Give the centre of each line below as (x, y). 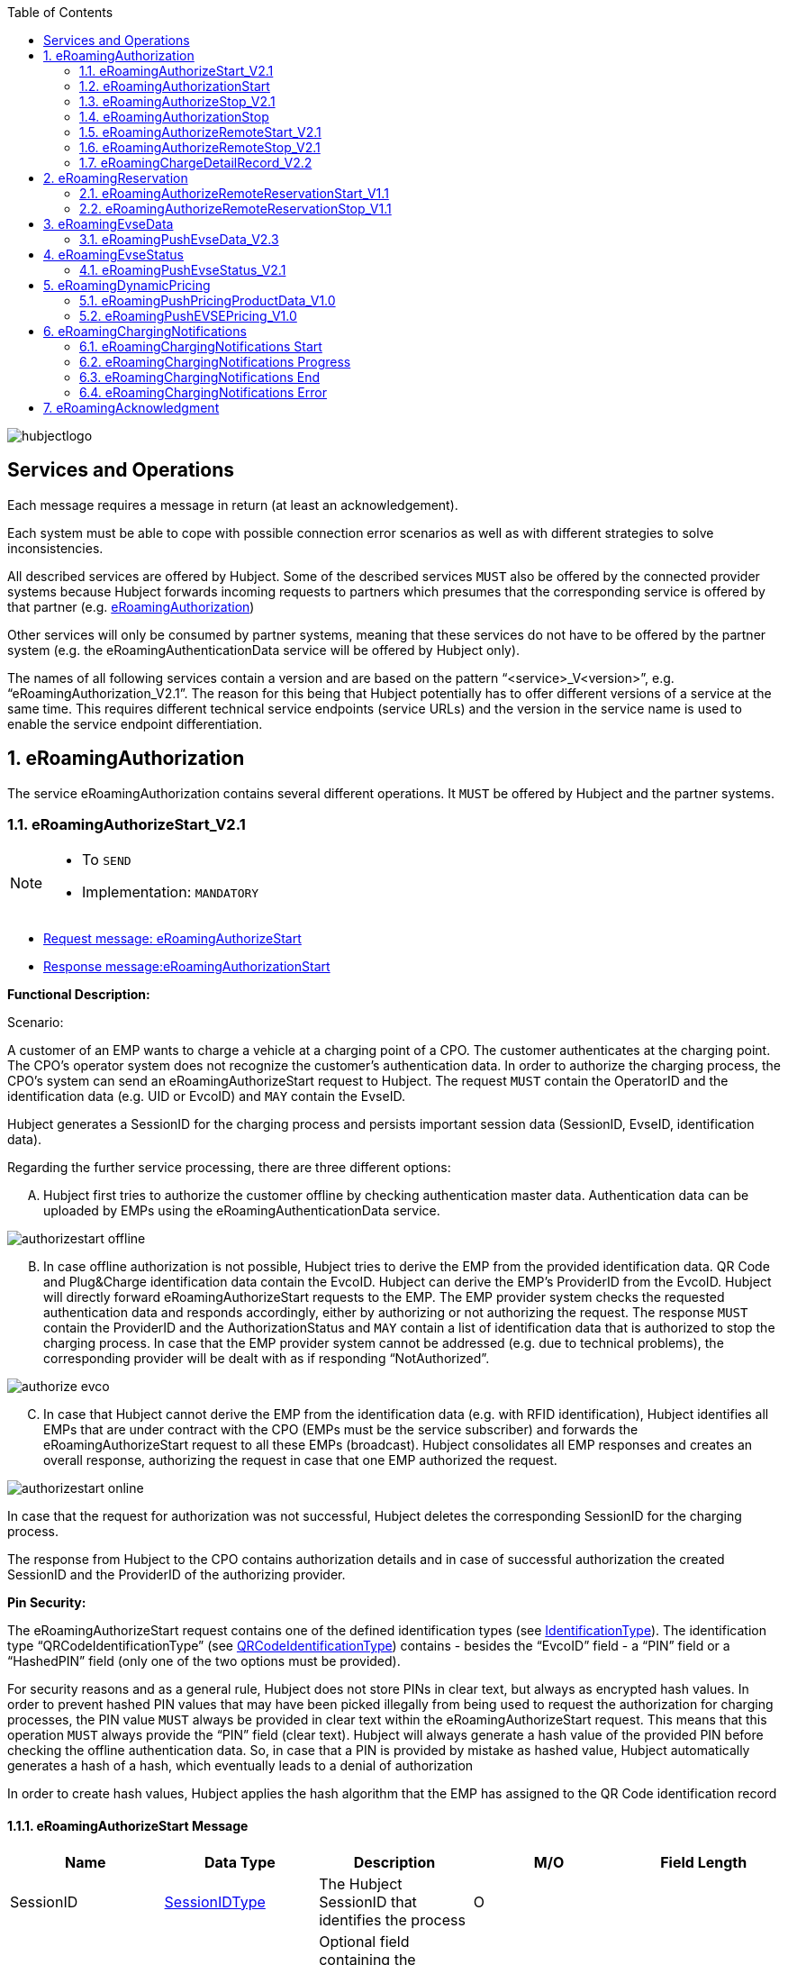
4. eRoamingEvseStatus (113, 255)
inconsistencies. (55, 548)
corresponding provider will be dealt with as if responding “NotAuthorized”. (267, 1359)
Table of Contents (60, 12)
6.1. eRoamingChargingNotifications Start (201, 346)
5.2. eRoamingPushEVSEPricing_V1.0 (188, 316)
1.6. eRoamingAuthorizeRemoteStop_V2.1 (200, 147)
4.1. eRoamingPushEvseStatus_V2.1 (183, 270)
